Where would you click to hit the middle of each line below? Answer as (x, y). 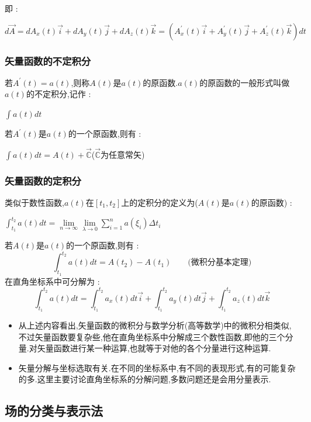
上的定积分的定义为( (160, 203)
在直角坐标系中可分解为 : (52, 281)
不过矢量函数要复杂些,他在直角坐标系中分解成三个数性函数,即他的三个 (152, 336)
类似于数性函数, (34, 203)
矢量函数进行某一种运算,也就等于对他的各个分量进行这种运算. (154, 348)
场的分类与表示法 (54, 411)
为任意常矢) (123, 154)
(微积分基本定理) (220, 263)
